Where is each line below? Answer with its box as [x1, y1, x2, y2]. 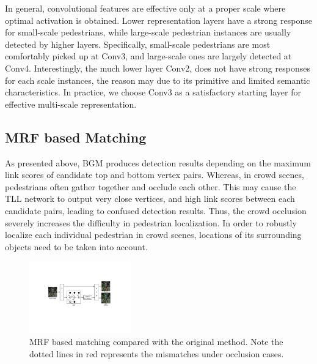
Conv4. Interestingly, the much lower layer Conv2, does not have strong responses [5, 61, 310, 74]
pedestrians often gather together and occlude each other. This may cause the [5, 180, 296, 193]
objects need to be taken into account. [5, 240, 148, 253]
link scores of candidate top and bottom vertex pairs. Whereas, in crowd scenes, [5, 168, 304, 181]
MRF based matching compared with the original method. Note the [29, 335, 283, 348]
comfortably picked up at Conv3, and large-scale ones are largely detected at [5, 50, 292, 62]
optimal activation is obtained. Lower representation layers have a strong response [5, 13, 312, 26]
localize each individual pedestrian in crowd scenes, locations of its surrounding [5, 228, 302, 241]
